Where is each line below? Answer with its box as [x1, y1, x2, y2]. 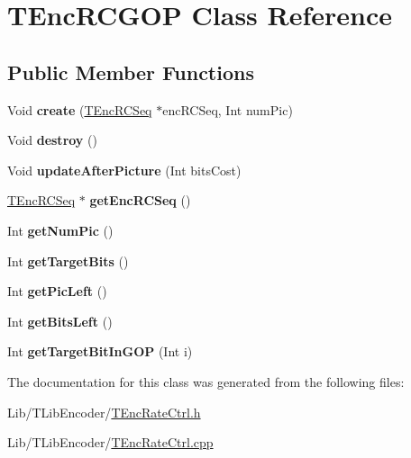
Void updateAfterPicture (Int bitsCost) [7, 160, 242, 179]
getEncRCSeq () [89, 191, 191, 210]
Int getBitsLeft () [7, 311, 113, 330]
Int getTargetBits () [7, 251, 129, 270]
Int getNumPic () [7, 220, 114, 239]
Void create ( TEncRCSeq [7, 100, 152, 119]
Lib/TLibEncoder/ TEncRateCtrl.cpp [7, 433, 214, 452]
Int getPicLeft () [7, 282, 107, 301]
